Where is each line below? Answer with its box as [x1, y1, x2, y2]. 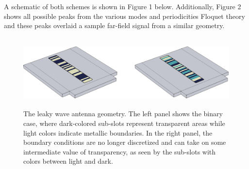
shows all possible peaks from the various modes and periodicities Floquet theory [4, 11, 245, 21]
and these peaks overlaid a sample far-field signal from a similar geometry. [4, 20, 225, 31]
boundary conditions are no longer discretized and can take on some [23, 137, 226, 147]
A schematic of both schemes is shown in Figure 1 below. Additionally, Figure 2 [4, 1, 241, 11]
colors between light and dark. [23, 156, 113, 166]
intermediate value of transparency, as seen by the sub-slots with [23, 146, 216, 156]
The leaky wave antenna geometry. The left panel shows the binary [23, 108, 223, 119]
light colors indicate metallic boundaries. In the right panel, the [23, 127, 213, 138]
